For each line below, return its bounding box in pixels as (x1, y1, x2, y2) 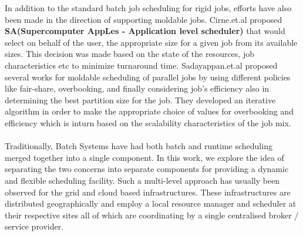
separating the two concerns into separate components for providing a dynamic (5, 163, 289, 175)
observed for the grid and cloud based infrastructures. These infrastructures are (5, 186, 291, 198)
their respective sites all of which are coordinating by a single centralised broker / (5, 208, 299, 221)
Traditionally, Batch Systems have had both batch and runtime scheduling (5, 140, 272, 152)
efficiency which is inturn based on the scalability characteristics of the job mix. (5, 116, 291, 129)
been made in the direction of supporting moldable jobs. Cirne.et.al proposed (5, 13, 282, 25)
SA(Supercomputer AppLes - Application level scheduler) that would (5, 25, 285, 37)
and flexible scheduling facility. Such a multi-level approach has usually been (5, 174, 280, 186)
